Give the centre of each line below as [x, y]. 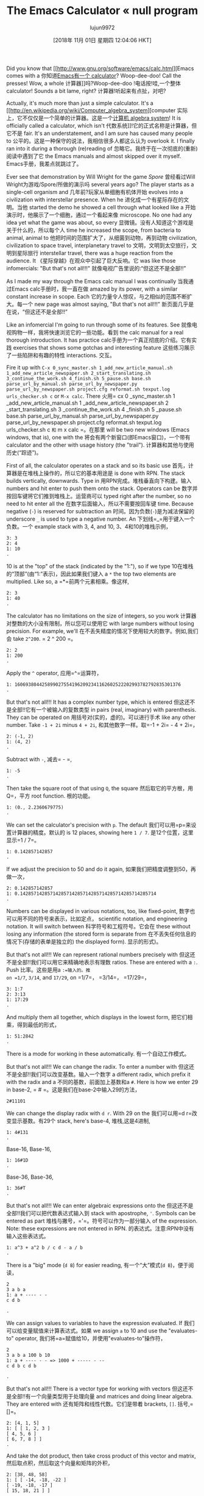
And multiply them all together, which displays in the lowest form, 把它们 [97, 1017]
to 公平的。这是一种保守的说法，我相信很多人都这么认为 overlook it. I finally [100, 140]
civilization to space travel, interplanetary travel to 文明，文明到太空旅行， [99, 245]
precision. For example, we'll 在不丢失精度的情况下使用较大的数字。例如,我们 [102, 631]
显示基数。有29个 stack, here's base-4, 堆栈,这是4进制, [81, 1121]
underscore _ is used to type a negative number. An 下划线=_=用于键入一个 [100, 519]
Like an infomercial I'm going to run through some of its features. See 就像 [99, 325]
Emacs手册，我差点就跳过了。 [44, 164]
